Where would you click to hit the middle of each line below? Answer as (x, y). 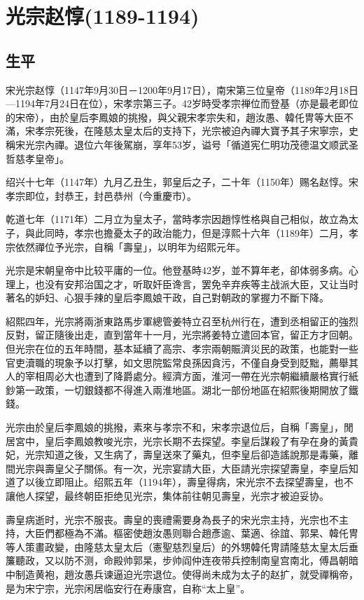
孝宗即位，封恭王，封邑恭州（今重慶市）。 (101, 195)
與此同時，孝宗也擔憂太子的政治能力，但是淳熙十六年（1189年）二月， (187, 232)
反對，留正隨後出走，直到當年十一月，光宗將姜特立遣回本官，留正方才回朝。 (182, 335)
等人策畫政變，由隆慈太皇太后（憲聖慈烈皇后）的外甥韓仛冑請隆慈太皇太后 (177, 546)
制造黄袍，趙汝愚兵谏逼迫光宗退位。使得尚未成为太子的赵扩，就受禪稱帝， (187, 574)
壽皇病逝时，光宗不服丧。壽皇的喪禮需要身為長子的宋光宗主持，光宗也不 (172, 519)
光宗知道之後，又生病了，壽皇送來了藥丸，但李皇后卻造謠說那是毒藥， (187, 455)
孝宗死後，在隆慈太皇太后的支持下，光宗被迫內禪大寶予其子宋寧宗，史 (196, 131)
